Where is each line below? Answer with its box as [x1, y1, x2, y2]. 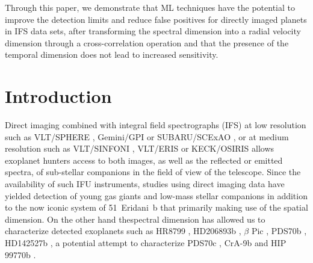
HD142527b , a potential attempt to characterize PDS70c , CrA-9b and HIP [5, 237, 287, 249]
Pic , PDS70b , [251, 224, 307, 237]
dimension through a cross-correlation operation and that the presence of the [5, 36, 289, 49]
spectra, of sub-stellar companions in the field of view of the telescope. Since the [5, 166, 301, 178]
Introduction [5, 84, 112, 108]
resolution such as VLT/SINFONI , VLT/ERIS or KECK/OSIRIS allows [5, 142, 274, 155]
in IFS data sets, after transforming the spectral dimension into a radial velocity [5, 25, 301, 37]
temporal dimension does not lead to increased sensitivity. [5, 48, 218, 61]
